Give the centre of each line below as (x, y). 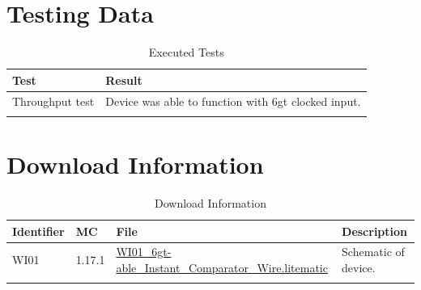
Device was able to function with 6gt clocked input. (233, 101)
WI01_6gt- (144, 252)
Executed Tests (186, 52)
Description (375, 231)
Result (124, 80)
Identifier (38, 231)
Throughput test (53, 101)
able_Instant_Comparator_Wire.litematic (222, 268)
